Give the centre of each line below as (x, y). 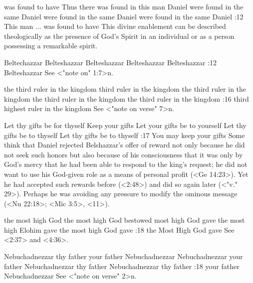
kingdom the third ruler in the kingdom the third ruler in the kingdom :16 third (126, 98)
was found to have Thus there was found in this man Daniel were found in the (124, 6)
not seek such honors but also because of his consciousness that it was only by (124, 154)
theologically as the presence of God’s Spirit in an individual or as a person (119, 36)
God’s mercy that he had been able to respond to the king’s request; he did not (126, 164)
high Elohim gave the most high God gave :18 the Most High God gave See (119, 229)
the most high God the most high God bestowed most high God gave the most (125, 220)
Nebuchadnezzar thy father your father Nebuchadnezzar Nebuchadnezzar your (124, 256)
